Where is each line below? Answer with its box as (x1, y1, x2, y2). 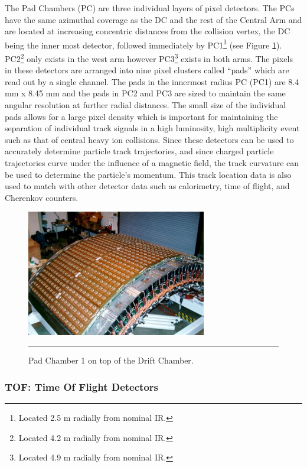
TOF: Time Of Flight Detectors (5, 379, 158, 394)
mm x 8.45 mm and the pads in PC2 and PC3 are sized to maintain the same (5, 87, 286, 99)
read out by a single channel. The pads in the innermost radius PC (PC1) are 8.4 (5, 75, 299, 87)
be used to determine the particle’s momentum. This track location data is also (5, 168, 292, 180)
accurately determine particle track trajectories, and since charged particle (5, 145, 274, 157)
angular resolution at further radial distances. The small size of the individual (5, 99, 286, 111)
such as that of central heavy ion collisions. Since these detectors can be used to (5, 133, 294, 145)
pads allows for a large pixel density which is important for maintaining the (5, 110, 278, 122)
